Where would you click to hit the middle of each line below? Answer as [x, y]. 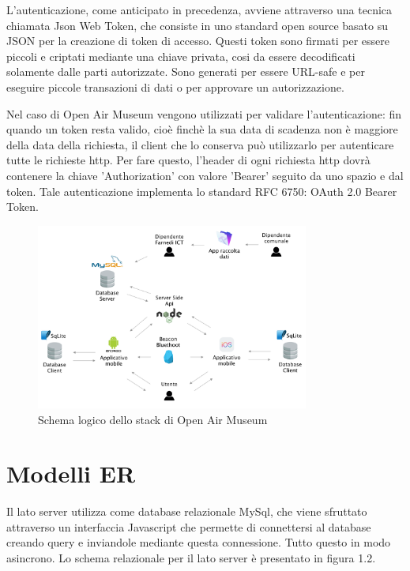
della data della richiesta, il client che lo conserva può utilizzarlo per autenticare [200, 144]
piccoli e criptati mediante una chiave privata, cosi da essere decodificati [181, 56]
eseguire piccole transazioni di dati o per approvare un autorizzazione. [175, 86]
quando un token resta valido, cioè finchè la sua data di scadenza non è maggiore [202, 129]
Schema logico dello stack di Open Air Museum [153, 419]
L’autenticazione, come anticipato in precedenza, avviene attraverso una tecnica [199, 9]
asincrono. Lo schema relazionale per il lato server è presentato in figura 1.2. [191, 558]
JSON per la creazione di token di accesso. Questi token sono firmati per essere [198, 41]
